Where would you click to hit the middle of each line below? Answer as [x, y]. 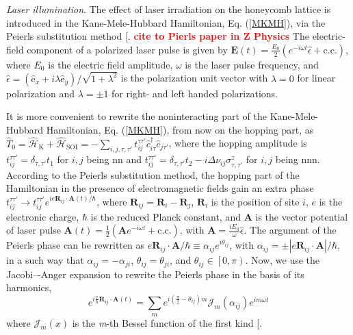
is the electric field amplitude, [110, 64]
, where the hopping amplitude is [238, 143]
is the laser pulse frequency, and [252, 64]
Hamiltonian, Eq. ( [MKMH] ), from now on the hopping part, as [180, 129]
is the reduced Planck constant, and [166, 216]
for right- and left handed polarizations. [195, 93]
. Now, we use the [283, 260]
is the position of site [255, 201]
